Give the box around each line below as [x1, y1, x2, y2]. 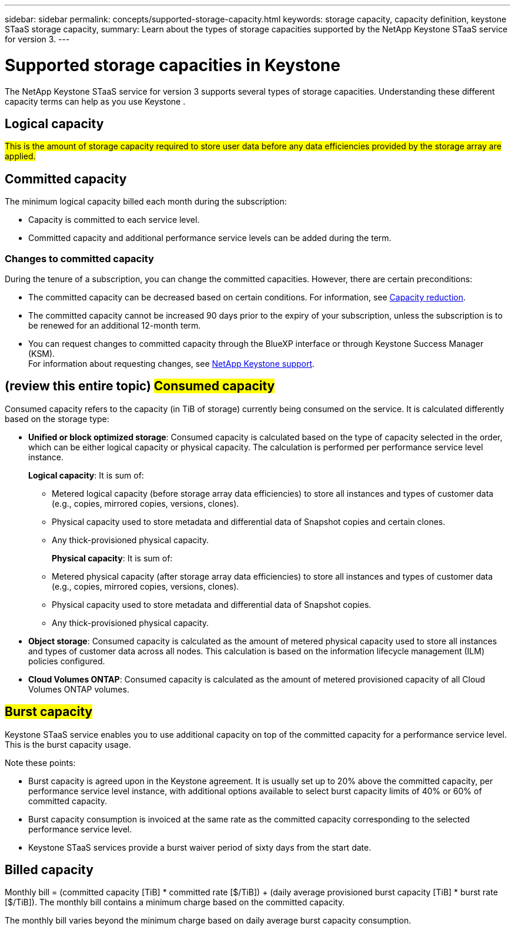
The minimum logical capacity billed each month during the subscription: [5, 196, 287, 207]
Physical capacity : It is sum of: [52, 553, 173, 563]
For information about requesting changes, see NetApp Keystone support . [28, 358, 315, 369]
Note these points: [5, 757, 76, 768]
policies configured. [28, 655, 105, 666]
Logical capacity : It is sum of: [28, 470, 144, 480]
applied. [5, 151, 36, 162]
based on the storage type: [5, 413, 109, 424]
